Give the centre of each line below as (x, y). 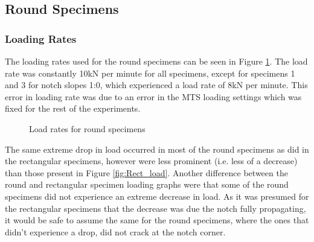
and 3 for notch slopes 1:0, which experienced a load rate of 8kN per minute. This (156, 85)
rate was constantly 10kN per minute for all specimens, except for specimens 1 (150, 73)
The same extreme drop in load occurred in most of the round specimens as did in (157, 149)
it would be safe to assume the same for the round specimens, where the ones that (157, 220)
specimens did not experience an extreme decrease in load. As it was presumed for (157, 196)
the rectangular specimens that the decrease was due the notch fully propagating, (155, 208)
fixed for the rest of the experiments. (73, 108)
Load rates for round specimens (87, 128)
